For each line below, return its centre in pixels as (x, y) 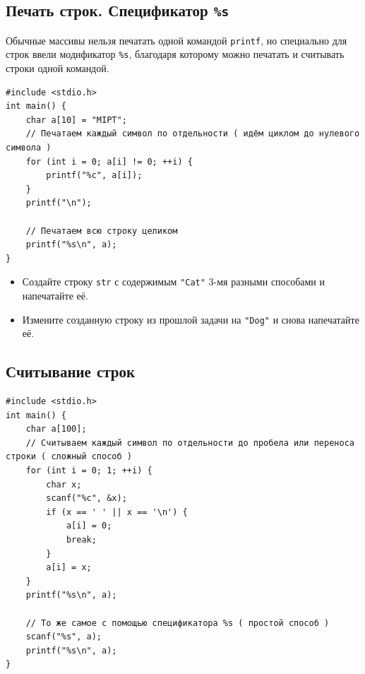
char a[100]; (56, 429)
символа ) (29, 148)
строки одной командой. (58, 68)
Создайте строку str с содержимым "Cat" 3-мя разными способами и (173, 282)
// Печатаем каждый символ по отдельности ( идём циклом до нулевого (193, 134)
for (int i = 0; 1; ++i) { (89, 471)
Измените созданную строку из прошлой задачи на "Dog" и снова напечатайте (191, 319)
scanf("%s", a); (64, 637)
